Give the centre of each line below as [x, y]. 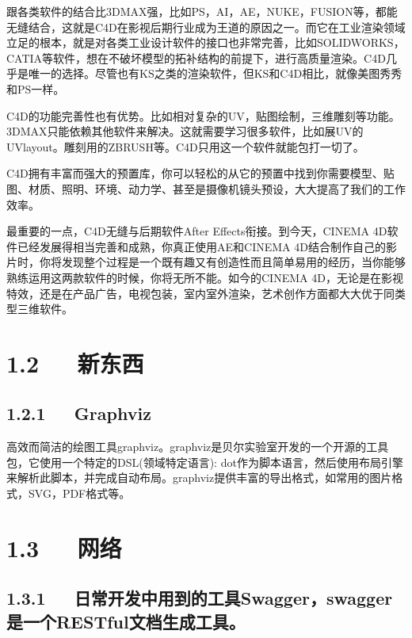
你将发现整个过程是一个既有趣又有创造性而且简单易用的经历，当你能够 [222, 262]
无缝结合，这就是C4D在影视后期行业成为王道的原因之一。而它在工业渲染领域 [206, 27]
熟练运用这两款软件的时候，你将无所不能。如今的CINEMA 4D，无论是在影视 [205, 277]
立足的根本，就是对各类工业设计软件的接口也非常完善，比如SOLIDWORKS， [206, 42]
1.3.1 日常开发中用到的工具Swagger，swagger [200, 598]
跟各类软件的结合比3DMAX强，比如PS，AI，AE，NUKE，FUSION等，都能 [202, 11]
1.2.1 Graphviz [79, 413]
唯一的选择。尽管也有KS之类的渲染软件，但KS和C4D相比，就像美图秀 [210, 73]
